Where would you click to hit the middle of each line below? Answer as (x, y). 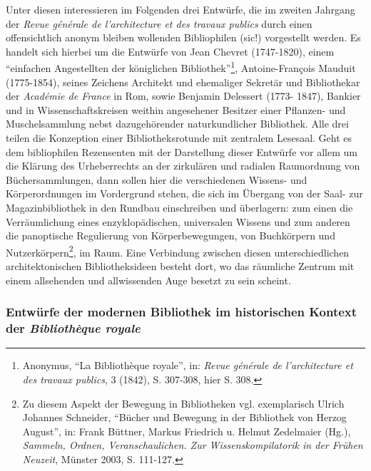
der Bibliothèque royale (73, 328)
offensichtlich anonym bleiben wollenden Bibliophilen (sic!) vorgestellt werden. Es (183, 37)
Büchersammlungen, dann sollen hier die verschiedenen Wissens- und (157, 179)
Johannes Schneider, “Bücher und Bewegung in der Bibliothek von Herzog (184, 417)
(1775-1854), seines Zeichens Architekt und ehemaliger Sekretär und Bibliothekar (183, 82)
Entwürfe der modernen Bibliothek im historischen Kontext (182, 312)
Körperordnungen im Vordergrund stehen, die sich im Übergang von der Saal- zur (184, 193)
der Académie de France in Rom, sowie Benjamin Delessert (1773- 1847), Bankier (183, 96)
